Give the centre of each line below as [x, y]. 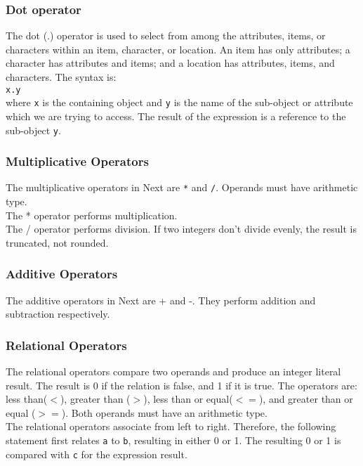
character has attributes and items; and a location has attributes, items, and [170, 63]
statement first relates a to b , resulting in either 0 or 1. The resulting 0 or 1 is [173, 440]
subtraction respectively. [58, 314]
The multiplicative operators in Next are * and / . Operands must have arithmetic [182, 187]
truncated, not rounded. [57, 242]
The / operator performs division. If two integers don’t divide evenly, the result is [181, 229]
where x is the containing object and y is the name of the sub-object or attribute [179, 102]
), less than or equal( [188, 399]
